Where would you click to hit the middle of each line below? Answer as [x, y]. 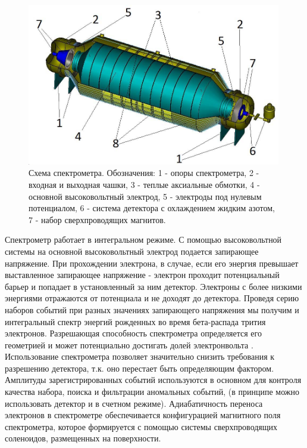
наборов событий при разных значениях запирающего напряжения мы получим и [152, 309]
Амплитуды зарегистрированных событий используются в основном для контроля [153, 380]
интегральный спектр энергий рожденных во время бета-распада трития [135, 321]
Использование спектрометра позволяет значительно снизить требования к [140, 356]
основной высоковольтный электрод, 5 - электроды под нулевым [145, 196]
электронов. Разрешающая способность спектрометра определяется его [133, 333]
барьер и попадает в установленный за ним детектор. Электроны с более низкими [153, 286]
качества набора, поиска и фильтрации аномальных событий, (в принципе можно [152, 392]
